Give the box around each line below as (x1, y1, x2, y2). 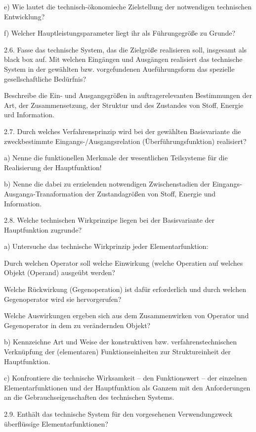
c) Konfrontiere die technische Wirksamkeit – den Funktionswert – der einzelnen (4, 373, 247, 383)
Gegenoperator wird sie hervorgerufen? (4, 293, 122, 304)
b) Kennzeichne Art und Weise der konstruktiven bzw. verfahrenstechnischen (4, 336, 237, 347)
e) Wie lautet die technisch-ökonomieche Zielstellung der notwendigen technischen (4, 1, 252, 11)
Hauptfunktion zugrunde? (4, 224, 82, 235)
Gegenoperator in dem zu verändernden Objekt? (4, 320, 151, 330)
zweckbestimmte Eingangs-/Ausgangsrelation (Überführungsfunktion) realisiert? (4, 136, 247, 146)
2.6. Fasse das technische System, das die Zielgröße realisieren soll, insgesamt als (4, 44, 247, 54)
